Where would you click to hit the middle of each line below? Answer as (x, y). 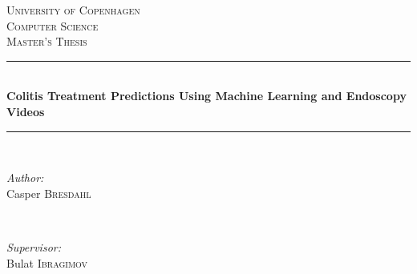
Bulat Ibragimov (47, 262)
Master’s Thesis (47, 41)
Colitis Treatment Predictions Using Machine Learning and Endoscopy (206, 96)
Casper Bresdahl (49, 193)
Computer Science (53, 25)
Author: (25, 177)
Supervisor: (34, 246)
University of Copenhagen (73, 10)
